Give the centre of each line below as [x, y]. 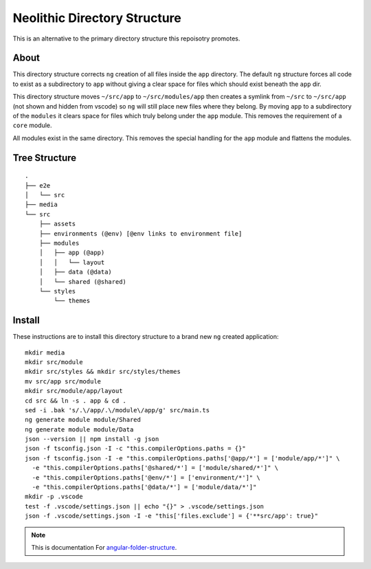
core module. [32, 125]
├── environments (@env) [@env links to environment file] [140, 233]
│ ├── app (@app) [72, 253]
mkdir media [45, 353]
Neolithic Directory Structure [97, 18]
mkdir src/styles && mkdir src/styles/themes [103, 372]
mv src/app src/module [63, 381]
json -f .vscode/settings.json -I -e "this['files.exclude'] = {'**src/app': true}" [172, 516]
